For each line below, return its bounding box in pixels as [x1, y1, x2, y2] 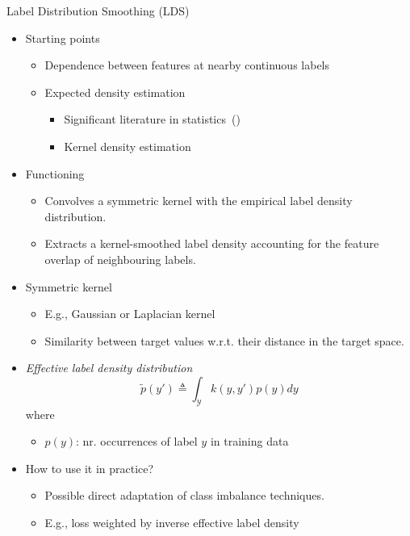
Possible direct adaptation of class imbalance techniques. [44, 487, 324, 504]
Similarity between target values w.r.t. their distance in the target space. [44, 332, 404, 349]
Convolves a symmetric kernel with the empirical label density [44, 192, 353, 209]
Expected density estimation [44, 83, 186, 100]
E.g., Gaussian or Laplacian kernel [44, 305, 215, 322]
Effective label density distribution [25, 359, 193, 376]
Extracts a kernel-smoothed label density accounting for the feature [44, 235, 379, 252]
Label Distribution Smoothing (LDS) [6, 2, 190, 19]
